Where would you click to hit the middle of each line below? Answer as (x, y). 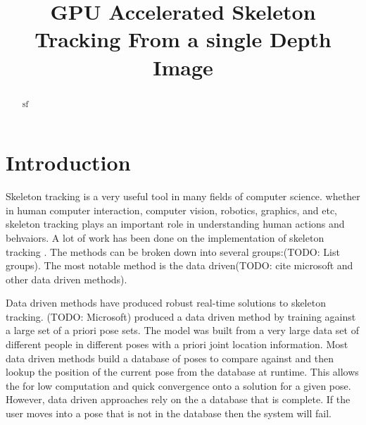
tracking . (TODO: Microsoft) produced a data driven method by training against (181, 316)
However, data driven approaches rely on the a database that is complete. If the (178, 399)
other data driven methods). (67, 279)
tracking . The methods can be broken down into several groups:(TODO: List (173, 251)
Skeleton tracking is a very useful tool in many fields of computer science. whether (183, 196)
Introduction (68, 162)
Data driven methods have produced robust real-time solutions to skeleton (166, 303)
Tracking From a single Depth (183, 39)
